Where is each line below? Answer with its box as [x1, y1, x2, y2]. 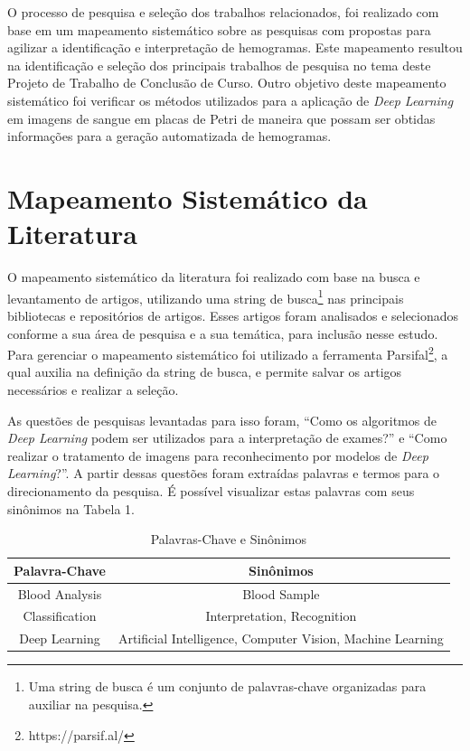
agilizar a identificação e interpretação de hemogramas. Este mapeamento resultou [7, 38, 463, 57]
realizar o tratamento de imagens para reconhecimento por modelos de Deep [7, 446, 428, 465]
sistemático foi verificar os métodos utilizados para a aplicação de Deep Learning [7, 90, 454, 109]
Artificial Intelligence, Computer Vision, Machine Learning [117, 629, 444, 648]
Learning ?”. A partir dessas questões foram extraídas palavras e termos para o [7, 464, 440, 483]
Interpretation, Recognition [205, 606, 357, 625]
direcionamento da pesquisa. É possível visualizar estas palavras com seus [7, 481, 415, 500]
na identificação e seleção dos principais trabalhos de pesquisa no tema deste [7, 55, 431, 74]
